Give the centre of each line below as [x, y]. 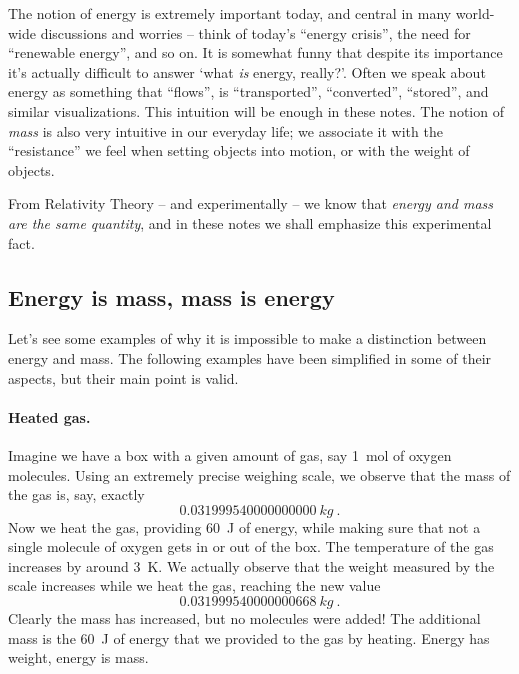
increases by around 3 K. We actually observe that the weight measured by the [251, 565]
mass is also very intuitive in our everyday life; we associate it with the [225, 130]
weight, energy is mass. [78, 657]
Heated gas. [49, 416]
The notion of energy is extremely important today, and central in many [230, 13]
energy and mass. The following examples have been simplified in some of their [250, 357]
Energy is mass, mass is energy [171, 296]
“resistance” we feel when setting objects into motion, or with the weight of [239, 150]
